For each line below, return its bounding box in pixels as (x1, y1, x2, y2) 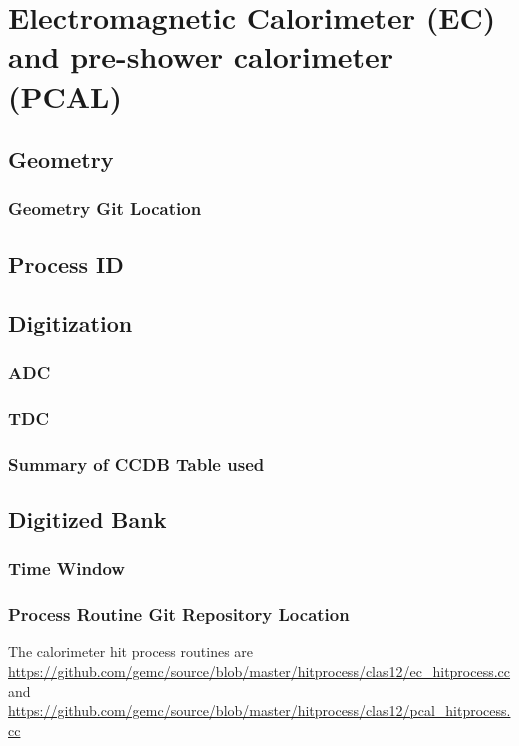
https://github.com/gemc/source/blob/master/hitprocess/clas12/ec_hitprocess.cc (8, 660, 511, 681)
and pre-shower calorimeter (8, 36, 394, 77)
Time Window (8, 556, 125, 581)
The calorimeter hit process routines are (8, 641, 254, 662)
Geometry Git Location (8, 196, 202, 221)
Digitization (8, 307, 133, 338)
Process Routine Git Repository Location (8, 602, 350, 627)
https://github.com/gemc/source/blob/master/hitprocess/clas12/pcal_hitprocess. (8, 700, 511, 721)
